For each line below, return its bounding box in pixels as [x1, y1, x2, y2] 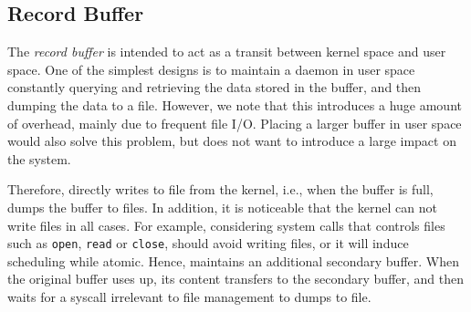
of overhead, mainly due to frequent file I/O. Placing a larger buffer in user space [7, 113, 462, 132]
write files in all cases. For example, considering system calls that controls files [7, 215, 445, 234]
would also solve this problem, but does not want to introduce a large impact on [7, 131, 456, 151]
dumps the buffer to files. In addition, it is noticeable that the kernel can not [7, 197, 437, 216]
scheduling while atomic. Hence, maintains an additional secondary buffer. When [7, 251, 459, 270]
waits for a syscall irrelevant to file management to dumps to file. [7, 286, 372, 306]
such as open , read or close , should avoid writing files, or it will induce [7, 234, 409, 253]
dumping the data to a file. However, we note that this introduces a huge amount [7, 95, 462, 114]
